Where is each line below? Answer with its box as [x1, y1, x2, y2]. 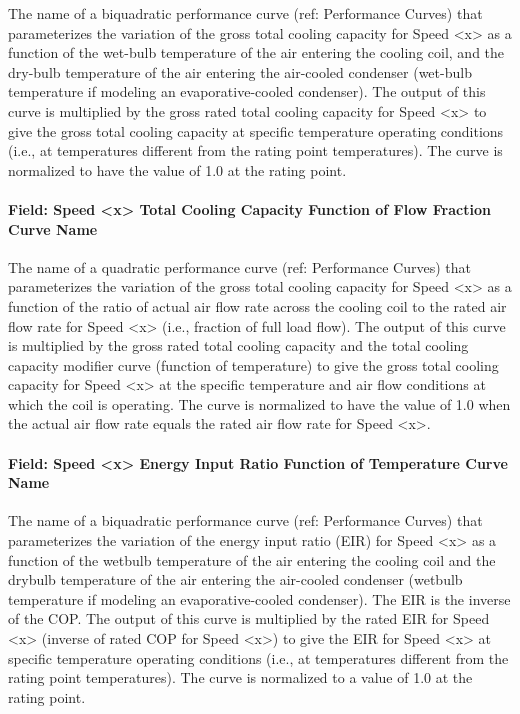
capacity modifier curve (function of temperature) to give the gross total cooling [8, 354, 499, 375]
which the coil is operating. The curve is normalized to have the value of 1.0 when [8, 393, 511, 414]
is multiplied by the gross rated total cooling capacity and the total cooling [8, 335, 469, 356]
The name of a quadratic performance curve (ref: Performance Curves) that [8, 256, 471, 277]
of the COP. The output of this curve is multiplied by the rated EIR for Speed [8, 608, 490, 629]
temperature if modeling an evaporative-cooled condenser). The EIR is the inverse [8, 588, 511, 609]
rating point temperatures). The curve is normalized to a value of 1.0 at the [8, 667, 473, 688]
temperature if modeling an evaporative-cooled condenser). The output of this [8, 81, 486, 102]
